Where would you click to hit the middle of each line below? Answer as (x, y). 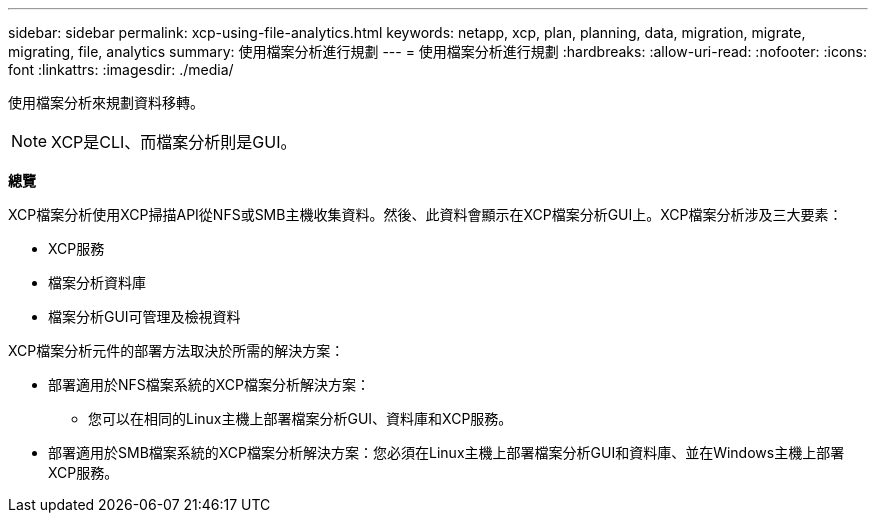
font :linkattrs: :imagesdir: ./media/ (121, 69)
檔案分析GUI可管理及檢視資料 (144, 316)
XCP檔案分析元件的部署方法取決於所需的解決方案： (176, 350)
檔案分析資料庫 (97, 282)
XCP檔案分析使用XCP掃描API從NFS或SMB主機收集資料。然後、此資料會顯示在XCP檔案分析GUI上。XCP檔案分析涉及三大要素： (425, 214)
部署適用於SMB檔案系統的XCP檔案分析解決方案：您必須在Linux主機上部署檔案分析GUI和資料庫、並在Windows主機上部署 (446, 452)
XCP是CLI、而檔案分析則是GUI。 (174, 142)
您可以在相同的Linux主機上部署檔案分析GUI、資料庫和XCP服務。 (300, 418)
